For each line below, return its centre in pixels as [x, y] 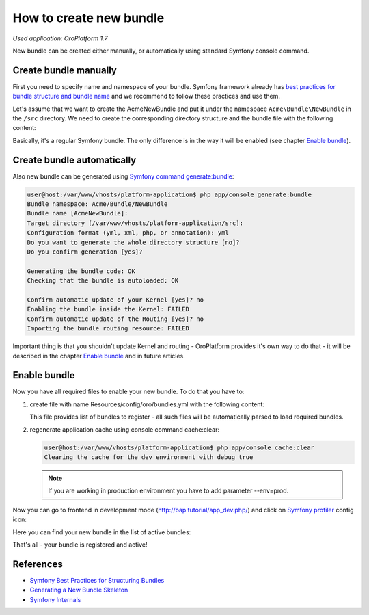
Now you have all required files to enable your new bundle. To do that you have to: [128, 392]
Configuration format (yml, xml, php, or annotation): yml [128, 233]
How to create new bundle [88, 18]
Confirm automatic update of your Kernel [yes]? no [115, 300]
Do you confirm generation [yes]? [85, 252]
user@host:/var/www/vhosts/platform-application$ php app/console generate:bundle [169, 194]
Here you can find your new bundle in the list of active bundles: [102, 532]
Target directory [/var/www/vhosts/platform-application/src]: [135, 223]
